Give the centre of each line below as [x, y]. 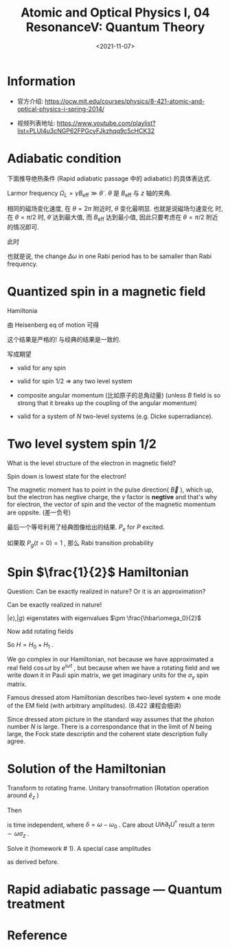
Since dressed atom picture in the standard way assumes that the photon [111, 719]
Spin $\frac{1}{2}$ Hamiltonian [98, 572]
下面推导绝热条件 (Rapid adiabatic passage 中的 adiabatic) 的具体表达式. [109, 178]
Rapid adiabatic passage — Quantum [115, 890]
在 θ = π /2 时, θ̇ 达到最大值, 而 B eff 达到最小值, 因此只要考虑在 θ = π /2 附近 [113, 218]
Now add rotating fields [40, 631]
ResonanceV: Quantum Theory [115, 27]
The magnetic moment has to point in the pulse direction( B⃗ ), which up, [111, 490]
